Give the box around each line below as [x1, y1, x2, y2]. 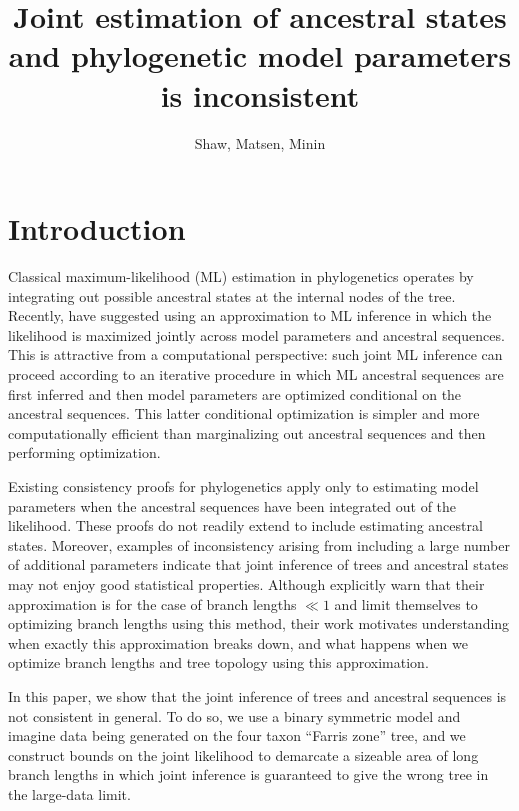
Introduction [8, 208, 186, 249]
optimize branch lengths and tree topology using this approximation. [8, 652, 429, 673]
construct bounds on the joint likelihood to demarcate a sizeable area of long [8, 744, 479, 765]
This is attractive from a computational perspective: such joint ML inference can [8, 344, 503, 365]
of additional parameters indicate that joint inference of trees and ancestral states [8, 554, 509, 575]
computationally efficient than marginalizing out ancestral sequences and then [8, 422, 486, 443]
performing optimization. [8, 442, 161, 463]
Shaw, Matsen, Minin [194, 132, 326, 153]
